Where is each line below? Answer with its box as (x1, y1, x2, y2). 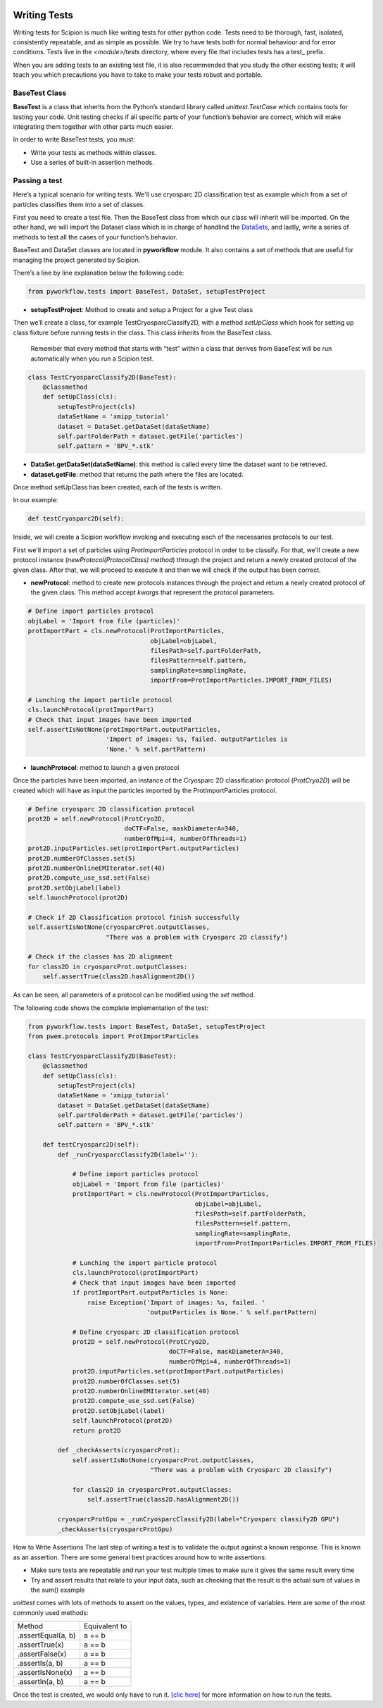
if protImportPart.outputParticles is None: (72, 1289, 229, 1297)
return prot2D (72, 1426, 121, 1435)
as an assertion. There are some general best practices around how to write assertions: (13, 1553, 267, 1561)
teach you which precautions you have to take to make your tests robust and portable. (13, 70, 263, 79)
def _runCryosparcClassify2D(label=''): (57, 1150, 199, 1159)
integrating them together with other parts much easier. (13, 123, 174, 130)
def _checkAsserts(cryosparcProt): (57, 1446, 181, 1454)
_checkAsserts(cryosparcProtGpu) (57, 1525, 173, 1533)
